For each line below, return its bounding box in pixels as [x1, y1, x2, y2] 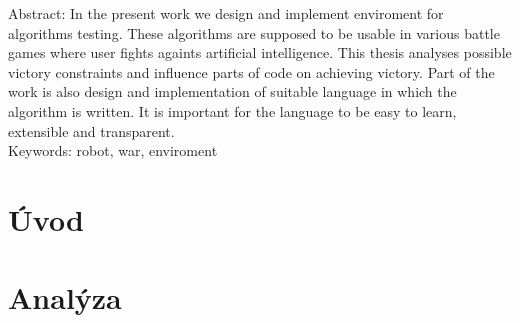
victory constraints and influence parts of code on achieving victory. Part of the [8, 61, 495, 82]
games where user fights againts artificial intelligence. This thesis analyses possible [8, 42, 512, 63]
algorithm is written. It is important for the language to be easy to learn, [8, 100, 457, 121]
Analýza [8, 277, 122, 318]
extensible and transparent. [8, 120, 175, 141]
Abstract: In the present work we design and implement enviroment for [8, 3, 444, 23]
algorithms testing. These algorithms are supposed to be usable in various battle [8, 22, 500, 43]
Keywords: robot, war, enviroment [8, 140, 218, 161]
